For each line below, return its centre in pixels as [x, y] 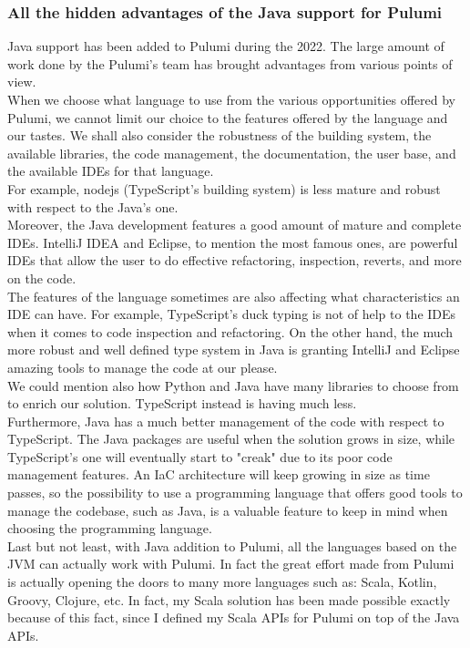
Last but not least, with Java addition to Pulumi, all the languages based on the [232, 545]
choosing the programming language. [110, 528]
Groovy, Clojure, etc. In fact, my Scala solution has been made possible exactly [229, 599]
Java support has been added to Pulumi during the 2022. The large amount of [226, 46]
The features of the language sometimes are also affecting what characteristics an [234, 296]
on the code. [42, 278]
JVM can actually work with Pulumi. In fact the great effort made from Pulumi [231, 564]
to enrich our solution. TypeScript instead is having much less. [182, 403]
